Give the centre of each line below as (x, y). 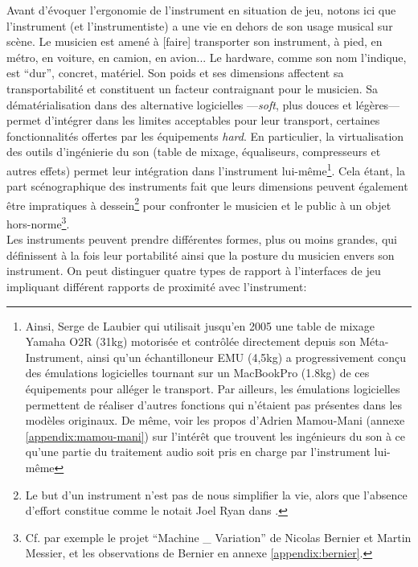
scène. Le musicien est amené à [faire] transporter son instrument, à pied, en (195, 41)
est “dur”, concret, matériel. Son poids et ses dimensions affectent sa (175, 73)
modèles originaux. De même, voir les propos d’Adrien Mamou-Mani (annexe (215, 420)
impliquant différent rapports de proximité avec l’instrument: (157, 287)
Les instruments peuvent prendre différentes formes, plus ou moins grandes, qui (202, 239)
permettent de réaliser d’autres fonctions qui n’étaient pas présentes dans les (214, 404)
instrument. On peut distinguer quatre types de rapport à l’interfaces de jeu (194, 271)
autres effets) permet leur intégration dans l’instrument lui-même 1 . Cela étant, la (206, 169)
